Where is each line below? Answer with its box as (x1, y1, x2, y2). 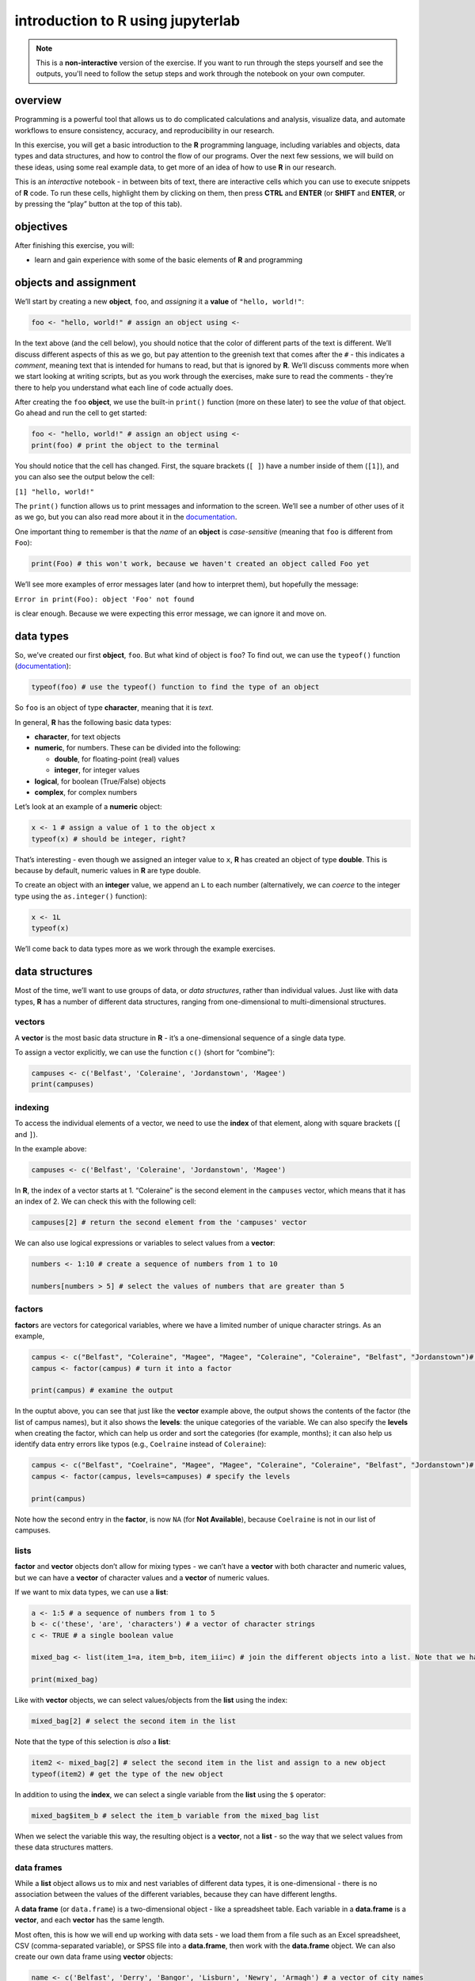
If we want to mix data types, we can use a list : (14, 1587, 169, 1597)
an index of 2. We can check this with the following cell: (14, 1197, 197, 1206)
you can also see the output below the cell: (14, 472, 155, 482)
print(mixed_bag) (31, 1675, 99, 1684)
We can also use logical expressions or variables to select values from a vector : (14, 1239, 275, 1248)
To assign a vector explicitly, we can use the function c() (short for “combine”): (14, 1048, 275, 1057)
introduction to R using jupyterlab (14, 12, 241, 29)
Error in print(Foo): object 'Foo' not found (14, 594, 195, 604)
